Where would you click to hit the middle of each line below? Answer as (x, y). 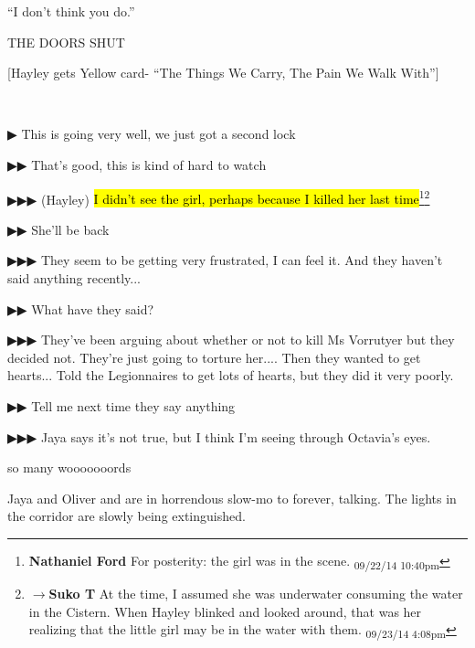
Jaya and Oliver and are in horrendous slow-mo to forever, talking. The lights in (232, 498)
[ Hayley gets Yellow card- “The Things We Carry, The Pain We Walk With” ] (223, 73)
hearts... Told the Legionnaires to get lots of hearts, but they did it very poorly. (231, 375)
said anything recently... (74, 278)
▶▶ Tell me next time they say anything (121, 405)
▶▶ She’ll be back (58, 229)
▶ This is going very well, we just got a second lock (152, 134)
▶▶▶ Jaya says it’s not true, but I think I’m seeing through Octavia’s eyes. (219, 436)
